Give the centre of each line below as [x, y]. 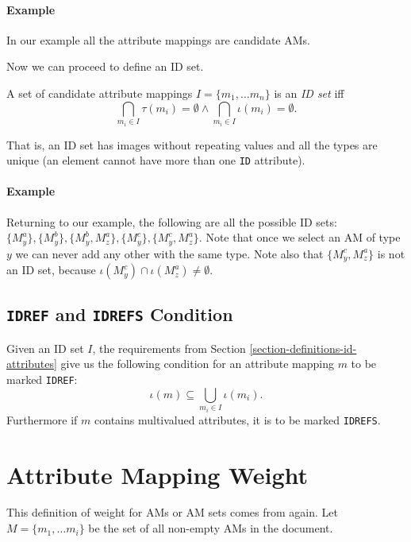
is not [391, 253]
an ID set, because [51, 270]
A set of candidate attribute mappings [100, 93]
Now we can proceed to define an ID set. [105, 66]
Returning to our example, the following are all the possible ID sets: [172, 221]
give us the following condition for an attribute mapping [197, 364]
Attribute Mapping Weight [157, 474]
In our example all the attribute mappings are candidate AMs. [158, 39]
